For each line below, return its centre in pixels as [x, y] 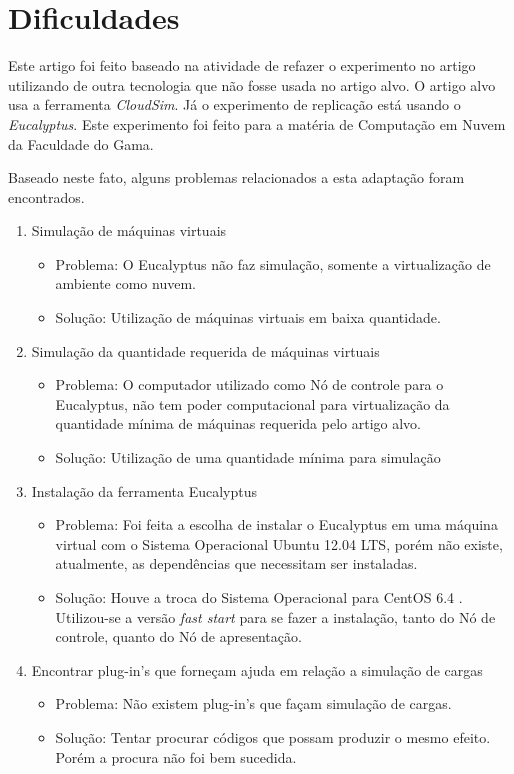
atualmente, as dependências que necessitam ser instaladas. [236, 563]
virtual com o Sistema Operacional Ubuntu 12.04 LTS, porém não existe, [279, 543]
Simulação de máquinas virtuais [129, 230]
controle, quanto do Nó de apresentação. [178, 636]
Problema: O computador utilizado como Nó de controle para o [249, 384]
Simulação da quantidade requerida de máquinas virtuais [205, 350]
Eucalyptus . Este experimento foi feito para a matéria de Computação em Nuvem [257, 123]
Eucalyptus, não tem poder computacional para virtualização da [252, 403]
